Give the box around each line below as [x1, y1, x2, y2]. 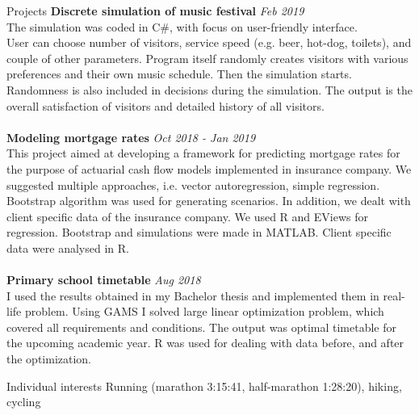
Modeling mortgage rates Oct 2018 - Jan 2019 [6, 128, 256, 145]
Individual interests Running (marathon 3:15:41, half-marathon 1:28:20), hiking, [6, 377, 402, 394]
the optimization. [6, 350, 92, 367]
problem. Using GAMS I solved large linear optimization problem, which [24, 303, 384, 320]
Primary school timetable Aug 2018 [6, 271, 201, 288]
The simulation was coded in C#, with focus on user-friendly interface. [6, 18, 358, 35]
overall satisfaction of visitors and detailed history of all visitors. [6, 97, 325, 114]
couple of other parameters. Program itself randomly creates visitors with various [6, 49, 409, 66]
